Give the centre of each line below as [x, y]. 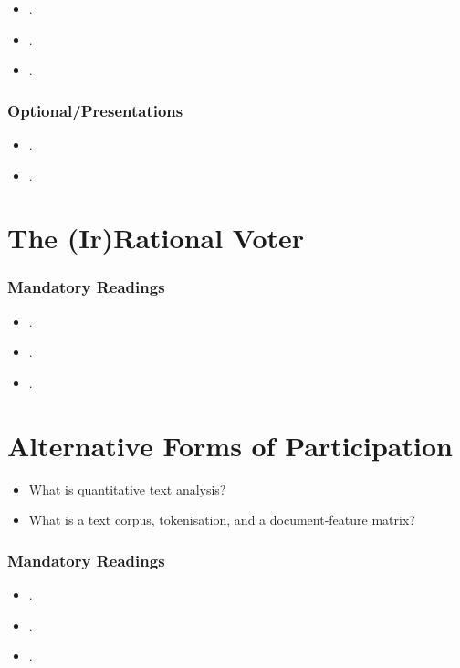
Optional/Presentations [95, 110]
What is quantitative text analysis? [127, 489]
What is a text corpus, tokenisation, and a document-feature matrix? [222, 520]
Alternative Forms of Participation [230, 445]
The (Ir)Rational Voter [156, 238]
